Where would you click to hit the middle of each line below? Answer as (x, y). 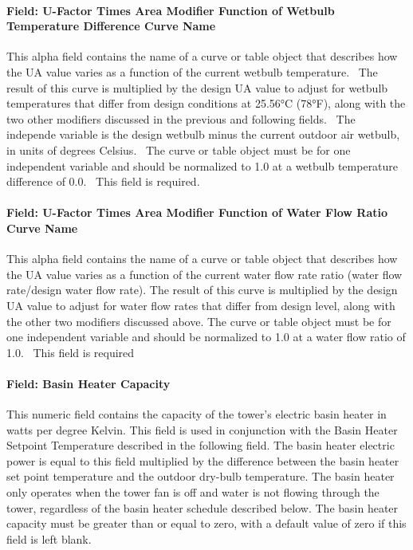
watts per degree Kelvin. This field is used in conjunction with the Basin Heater (202, 429)
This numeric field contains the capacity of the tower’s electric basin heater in (197, 414)
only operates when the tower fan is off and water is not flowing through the (193, 492)
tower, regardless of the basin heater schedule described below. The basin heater (203, 507)
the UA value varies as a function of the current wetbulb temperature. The (192, 71)
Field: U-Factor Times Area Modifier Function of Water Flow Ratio (197, 212)
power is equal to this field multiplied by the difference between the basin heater (203, 460)
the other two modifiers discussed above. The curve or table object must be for (199, 321)
